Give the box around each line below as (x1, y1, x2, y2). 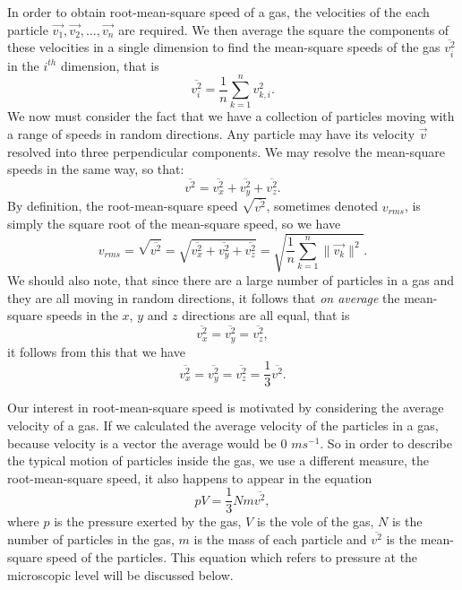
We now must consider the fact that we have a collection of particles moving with (7, 107, 455, 126)
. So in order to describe (320, 433, 452, 452)
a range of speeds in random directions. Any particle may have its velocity (7, 124, 415, 143)
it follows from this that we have (7, 342, 185, 360)
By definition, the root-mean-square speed (7, 196, 238, 215)
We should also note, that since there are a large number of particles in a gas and (7, 271, 455, 290)
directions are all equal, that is (182, 306, 350, 325)
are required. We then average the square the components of (118, 20, 449, 39)
